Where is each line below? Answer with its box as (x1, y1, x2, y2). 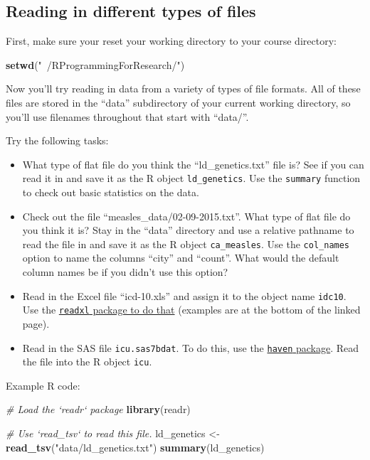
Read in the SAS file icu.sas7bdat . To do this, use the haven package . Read (22, 340, 359, 355)
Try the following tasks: (6, 133, 109, 148)
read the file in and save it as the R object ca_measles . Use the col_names (22, 236, 350, 251)
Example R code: (6, 378, 80, 392)
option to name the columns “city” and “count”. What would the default (22, 250, 339, 265)
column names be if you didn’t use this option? (22, 264, 228, 279)
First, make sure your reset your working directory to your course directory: (6, 33, 337, 48)
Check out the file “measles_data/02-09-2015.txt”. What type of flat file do (22, 208, 351, 223)
